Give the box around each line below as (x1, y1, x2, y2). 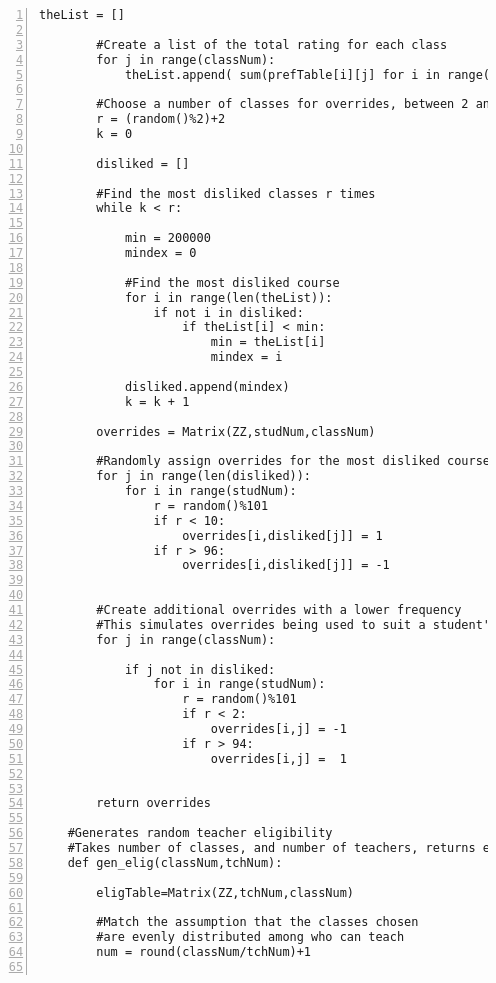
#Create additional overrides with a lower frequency (96, 603, 462, 617)
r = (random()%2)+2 (96, 112, 226, 127)
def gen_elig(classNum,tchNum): (67, 855, 283, 870)
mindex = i (210, 350, 283, 365)
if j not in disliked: (124, 662, 276, 677)
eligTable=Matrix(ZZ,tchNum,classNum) (96, 885, 354, 900)
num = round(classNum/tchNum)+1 (96, 945, 312, 960)
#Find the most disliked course (124, 275, 340, 290)
